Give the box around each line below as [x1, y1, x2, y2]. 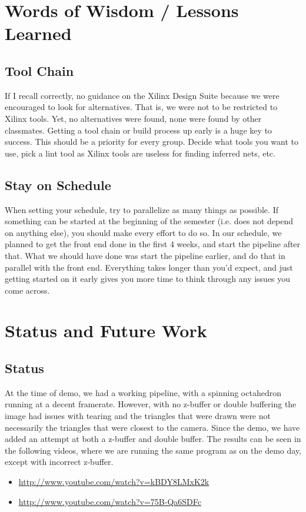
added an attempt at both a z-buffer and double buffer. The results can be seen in [5, 433, 301, 445]
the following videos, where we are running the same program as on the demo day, [5, 444, 302, 456]
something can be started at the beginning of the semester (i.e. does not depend [5, 215, 294, 227]
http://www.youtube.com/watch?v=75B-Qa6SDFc [18, 495, 201, 507]
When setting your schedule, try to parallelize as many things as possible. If [5, 203, 278, 215]
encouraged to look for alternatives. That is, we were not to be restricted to [5, 101, 278, 113]
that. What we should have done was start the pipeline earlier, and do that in [5, 249, 285, 261]
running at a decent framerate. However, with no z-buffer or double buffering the [5, 398, 297, 410]
